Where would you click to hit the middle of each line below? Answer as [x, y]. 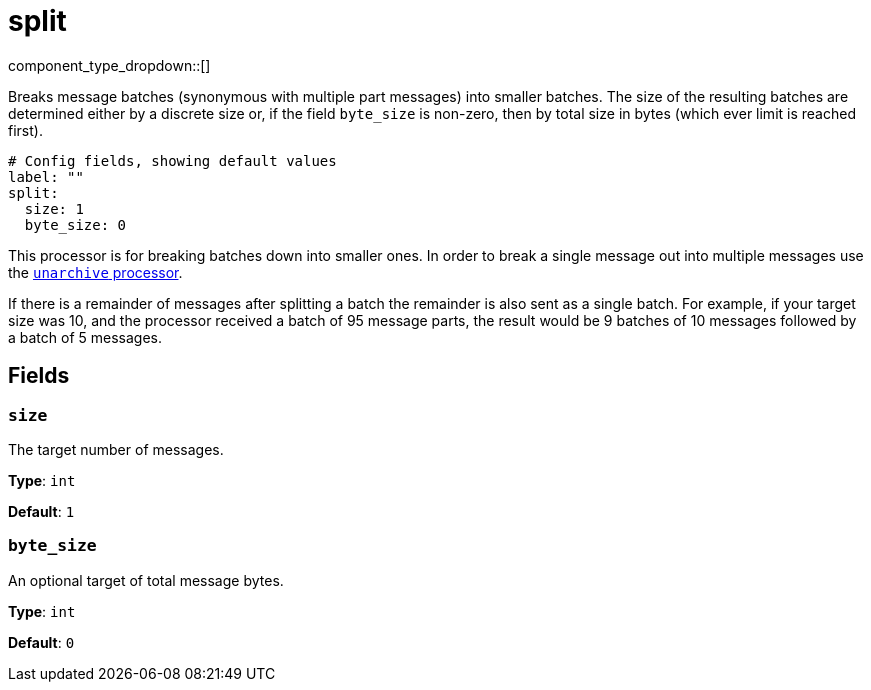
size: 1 [54, 208]
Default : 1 [41, 511]
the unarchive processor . [95, 272]
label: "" [46, 176]
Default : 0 [41, 642]
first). [25, 130]
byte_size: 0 [75, 224]
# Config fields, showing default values [172, 160]
